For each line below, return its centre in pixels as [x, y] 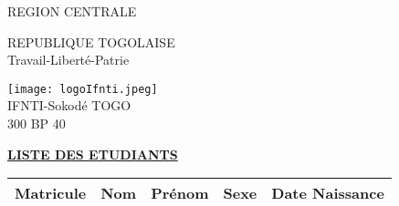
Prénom [180, 193]
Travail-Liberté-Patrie [68, 60]
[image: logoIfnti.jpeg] [83, 89]
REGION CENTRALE [72, 11]
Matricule [51, 193]
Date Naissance [328, 193]
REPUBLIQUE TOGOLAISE [91, 41]
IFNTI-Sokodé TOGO [69, 105]
